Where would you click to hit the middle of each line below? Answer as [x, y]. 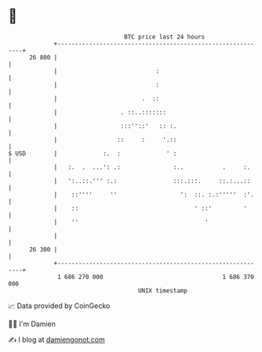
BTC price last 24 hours [165, 37]
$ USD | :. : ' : [93, 153]
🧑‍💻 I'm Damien [32, 324]
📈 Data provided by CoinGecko [59, 306]
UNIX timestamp [163, 290]
